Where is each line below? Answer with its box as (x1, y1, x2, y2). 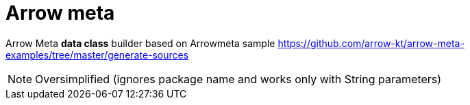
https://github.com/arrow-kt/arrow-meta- (277, 37, 465, 49)
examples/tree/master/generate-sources (5, 48, 189, 61)
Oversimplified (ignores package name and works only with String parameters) (35, 72, 442, 86)
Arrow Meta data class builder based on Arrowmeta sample (5, 37, 275, 49)
